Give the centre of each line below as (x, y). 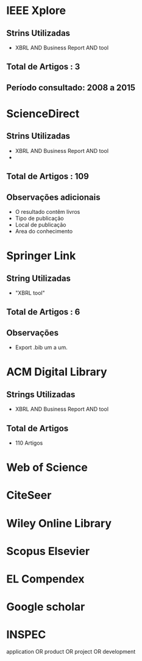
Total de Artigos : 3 (43, 67)
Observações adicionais (53, 197)
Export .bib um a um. (41, 347)
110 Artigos (29, 443)
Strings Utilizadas (41, 394)
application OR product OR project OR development (71, 652)
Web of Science (47, 468)
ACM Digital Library (57, 372)
